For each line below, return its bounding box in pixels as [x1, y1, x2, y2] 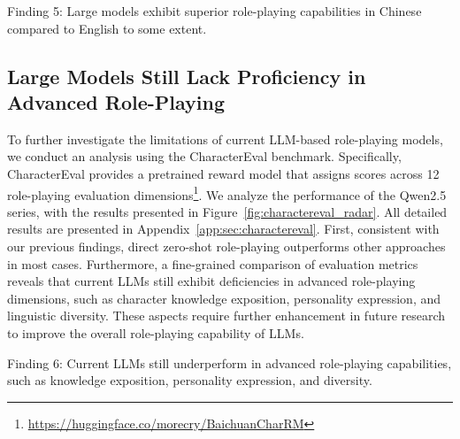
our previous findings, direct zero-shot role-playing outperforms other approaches [7, 237, 446, 255]
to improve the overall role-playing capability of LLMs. [7, 323, 304, 342]
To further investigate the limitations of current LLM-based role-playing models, [7, 129, 443, 148]
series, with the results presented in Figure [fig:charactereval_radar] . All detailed [7, 202, 448, 220]
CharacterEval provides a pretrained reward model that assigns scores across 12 [7, 164, 440, 182]
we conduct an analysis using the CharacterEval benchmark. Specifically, [7, 147, 402, 166]
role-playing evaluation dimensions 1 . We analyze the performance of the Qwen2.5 [7, 182, 447, 204]
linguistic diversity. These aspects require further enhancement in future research [7, 306, 446, 325]
